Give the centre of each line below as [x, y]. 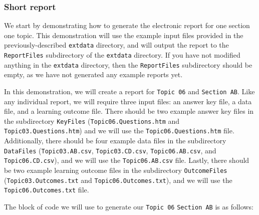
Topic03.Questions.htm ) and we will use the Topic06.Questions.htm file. [119, 131]
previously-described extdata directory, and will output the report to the [116, 45]
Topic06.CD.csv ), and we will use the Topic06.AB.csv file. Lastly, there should [127, 160]
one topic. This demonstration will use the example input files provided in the [124, 35]
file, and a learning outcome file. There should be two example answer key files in [129, 111]
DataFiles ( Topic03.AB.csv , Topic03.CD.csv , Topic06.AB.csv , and [110, 150]
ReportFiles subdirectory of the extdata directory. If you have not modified [122, 55]
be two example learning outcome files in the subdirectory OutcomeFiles [116, 170]
